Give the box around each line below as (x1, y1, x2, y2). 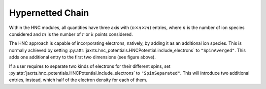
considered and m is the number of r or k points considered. (9, 31, 133, 37)
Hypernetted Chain (9, 7, 89, 18)
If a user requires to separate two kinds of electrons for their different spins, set (9, 63, 171, 69)
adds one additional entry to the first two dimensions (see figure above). (9, 54, 156, 60)
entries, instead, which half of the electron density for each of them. (9, 77, 147, 83)
